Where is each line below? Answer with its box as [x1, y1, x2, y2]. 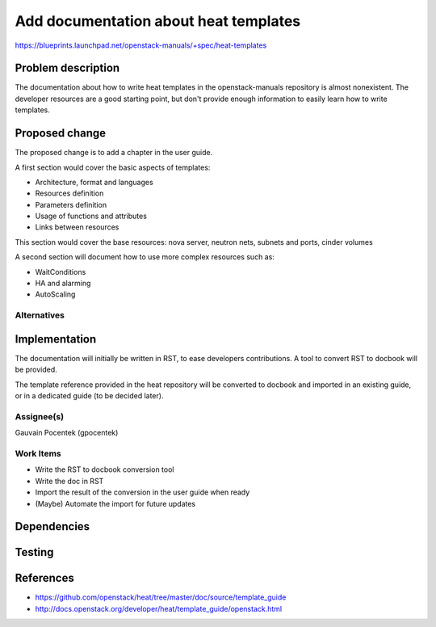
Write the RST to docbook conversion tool [35, 465, 174, 474]
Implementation [15, 332, 97, 346]
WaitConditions [35, 267, 86, 276]
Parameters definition [35, 200, 107, 209]
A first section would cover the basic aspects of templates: [15, 162, 211, 172]
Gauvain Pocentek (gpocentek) [15, 428, 119, 438]
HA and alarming [35, 279, 91, 288]
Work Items [15, 448, 61, 459]
